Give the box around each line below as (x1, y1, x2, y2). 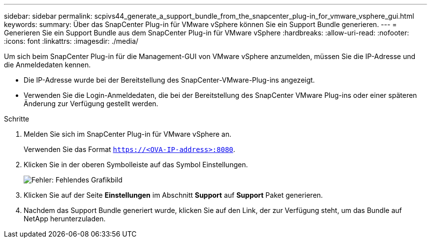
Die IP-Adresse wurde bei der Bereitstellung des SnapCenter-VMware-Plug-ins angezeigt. (24, 76, 315, 84)
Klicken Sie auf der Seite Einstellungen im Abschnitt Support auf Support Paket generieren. (24, 191, 323, 199)
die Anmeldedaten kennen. (4, 60, 91, 69)
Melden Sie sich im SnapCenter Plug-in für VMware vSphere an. (24, 130, 232, 138)
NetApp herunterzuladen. (24, 214, 106, 223)
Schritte (4, 115, 30, 123)
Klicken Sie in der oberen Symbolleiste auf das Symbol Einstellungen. (24, 160, 248, 169)
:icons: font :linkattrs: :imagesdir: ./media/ (4, 37, 139, 45)
